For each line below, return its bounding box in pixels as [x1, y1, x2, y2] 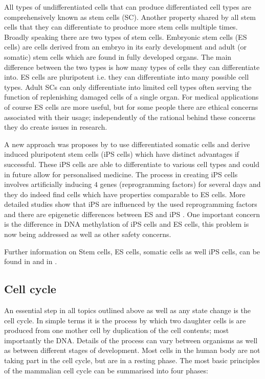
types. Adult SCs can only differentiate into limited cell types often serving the [4, 81, 252, 92]
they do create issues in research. [4, 122, 107, 132]
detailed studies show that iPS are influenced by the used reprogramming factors [4, 199, 257, 209]
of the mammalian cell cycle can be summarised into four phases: [4, 365, 208, 375]
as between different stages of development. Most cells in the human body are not [4, 345, 260, 356]
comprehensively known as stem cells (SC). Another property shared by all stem [4, 11, 256, 22]
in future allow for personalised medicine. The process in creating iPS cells [4, 169, 238, 179]
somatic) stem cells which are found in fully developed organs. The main [4, 51, 232, 62]
